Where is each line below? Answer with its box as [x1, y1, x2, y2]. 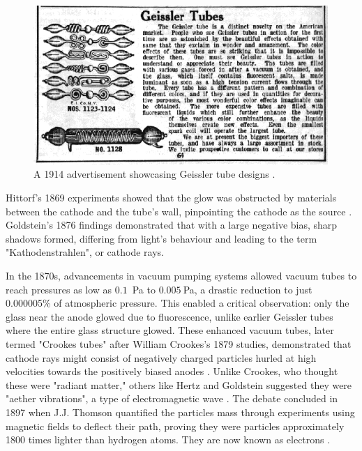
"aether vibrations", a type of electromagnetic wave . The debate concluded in [6, 391, 338, 406]
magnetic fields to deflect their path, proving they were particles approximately [6, 418, 345, 433]
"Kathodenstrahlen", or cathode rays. [6, 245, 164, 259]
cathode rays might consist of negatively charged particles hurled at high [6, 350, 317, 365]
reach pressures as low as [6, 282, 112, 296]
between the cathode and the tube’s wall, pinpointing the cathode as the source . [6, 204, 352, 218]
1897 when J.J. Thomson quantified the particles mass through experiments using [6, 404, 355, 419]
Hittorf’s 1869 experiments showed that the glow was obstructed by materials [6, 190, 337, 205]
